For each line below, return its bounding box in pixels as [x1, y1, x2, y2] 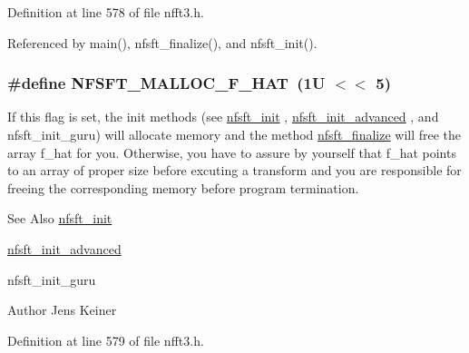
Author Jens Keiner [7, 300, 117, 319]
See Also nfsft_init [7, 209, 112, 228]
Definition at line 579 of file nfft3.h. [7, 330, 204, 349]
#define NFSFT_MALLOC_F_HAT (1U [7, 72, 326, 94]
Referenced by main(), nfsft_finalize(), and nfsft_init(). [7, 33, 318, 52]
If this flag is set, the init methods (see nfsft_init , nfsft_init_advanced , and [7, 107, 439, 126]
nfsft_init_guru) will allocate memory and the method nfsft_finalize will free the [7, 125, 462, 143]
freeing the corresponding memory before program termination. [7, 178, 359, 197]
